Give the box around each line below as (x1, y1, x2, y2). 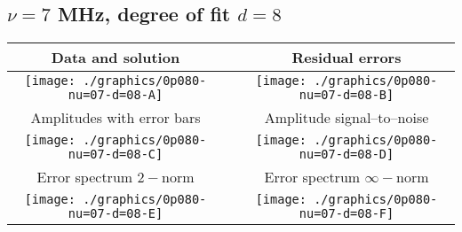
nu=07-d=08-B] (299, 88, 394, 103)
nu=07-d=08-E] (68, 206, 163, 221)
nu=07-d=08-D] (299, 147, 394, 162)
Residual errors (291, 47, 402, 68)
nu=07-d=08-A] (68, 88, 163, 103)
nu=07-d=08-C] (68, 147, 163, 162)
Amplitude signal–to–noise (264, 107, 429, 128)
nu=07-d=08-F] (299, 206, 394, 221)
